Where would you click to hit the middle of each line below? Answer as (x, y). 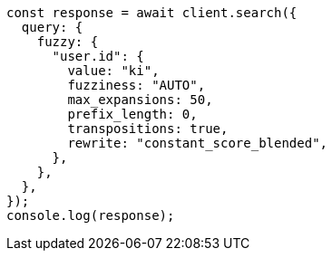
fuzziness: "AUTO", (137, 85)
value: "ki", (113, 71)
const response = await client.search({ (152, 13)
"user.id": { (98, 56)
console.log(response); (91, 215)
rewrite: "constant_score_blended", (198, 143)
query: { (52, 27)
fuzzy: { (68, 42)
